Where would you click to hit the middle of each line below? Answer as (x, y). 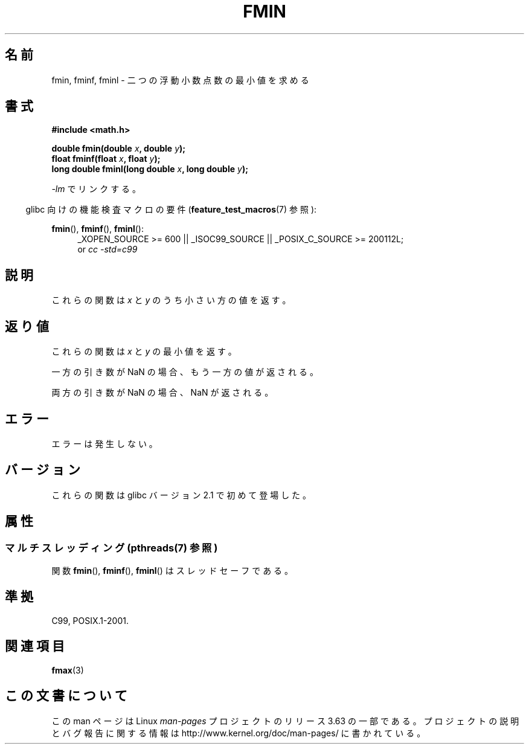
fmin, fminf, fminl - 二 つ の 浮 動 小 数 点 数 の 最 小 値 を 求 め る (180, 80)
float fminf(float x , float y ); (106, 159)
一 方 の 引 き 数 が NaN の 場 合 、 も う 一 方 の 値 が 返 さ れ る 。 (185, 372)
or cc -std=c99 (107, 249)
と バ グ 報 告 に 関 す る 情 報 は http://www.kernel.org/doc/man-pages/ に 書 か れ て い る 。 (239, 733)
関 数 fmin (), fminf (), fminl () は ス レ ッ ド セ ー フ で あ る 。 (172, 571)
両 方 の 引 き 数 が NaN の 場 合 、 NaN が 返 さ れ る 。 (162, 393)
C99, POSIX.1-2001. (90, 620)
